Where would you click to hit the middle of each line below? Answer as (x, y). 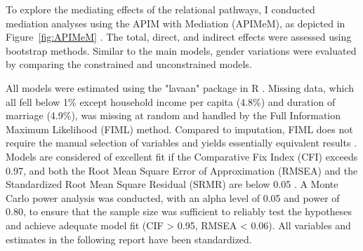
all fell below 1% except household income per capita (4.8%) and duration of (171, 101)
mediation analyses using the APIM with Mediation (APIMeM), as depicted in (176, 23)
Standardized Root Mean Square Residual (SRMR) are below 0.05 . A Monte (172, 184)
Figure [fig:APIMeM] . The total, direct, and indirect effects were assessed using (179, 37)
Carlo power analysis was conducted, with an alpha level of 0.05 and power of (173, 197)
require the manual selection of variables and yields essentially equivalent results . (181, 143)
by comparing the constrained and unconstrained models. (129, 64)
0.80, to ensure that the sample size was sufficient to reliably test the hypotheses (179, 211)
